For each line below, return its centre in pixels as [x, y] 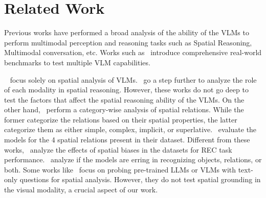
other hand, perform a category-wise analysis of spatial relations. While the [124, 109]
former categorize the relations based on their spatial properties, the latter [121, 119]
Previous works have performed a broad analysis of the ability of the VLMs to [127, 32]
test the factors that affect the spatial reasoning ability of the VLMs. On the [124, 99]
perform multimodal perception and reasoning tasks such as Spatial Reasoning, [128, 42]
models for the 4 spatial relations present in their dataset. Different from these [127, 140]
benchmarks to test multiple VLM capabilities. [77, 62]
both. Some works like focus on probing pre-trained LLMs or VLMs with [120, 169]
